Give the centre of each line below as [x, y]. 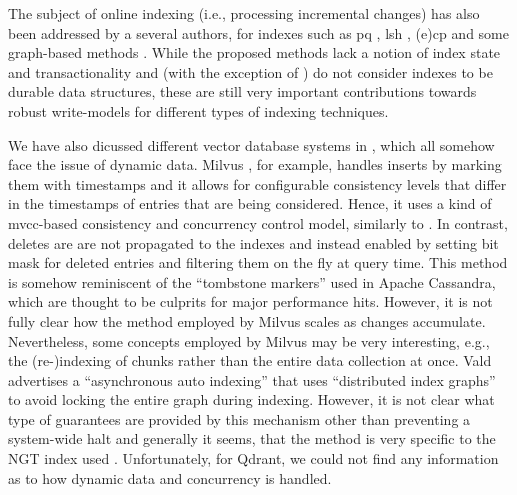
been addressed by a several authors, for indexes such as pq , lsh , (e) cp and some [258, 32]
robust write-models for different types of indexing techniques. [198, 110]
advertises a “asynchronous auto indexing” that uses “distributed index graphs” [252, 379]
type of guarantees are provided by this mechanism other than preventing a [239, 418]
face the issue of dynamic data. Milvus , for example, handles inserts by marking [255, 164]
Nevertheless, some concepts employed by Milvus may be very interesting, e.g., [249, 340]
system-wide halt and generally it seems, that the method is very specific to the [252, 438]
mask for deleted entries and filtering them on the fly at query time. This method [258, 262]
